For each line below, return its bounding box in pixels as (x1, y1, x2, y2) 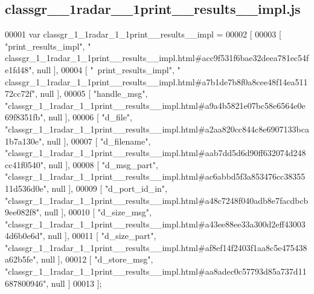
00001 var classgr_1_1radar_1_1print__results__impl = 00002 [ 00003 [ (5, 28, 281, 41)
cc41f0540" (5, 158, 43, 171)
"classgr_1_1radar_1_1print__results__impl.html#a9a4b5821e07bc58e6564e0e (5, 99, 306, 111)
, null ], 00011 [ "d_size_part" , (42, 229, 156, 242)
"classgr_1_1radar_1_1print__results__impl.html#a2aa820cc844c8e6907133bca (5, 122, 309, 135)
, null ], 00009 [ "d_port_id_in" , (46, 181, 167, 194)
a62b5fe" (5, 253, 36, 266)
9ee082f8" (5, 206, 39, 218)
